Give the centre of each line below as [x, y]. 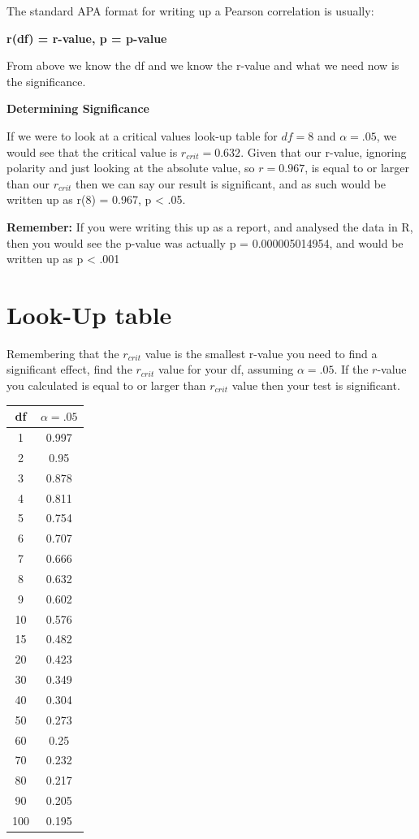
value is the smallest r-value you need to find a [261, 353]
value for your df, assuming [226, 369]
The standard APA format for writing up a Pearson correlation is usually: [190, 11]
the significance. [46, 81]
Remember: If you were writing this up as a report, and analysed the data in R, [210, 226]
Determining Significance [78, 108]
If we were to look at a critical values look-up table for [142, 135]
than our [28, 183]
